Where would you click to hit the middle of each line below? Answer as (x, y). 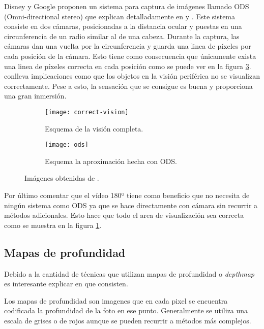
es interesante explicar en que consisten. (66, 284)
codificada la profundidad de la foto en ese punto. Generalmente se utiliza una (126, 310)
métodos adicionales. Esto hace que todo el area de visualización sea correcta (124, 215)
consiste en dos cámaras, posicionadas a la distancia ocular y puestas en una (123, 26)
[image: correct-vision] (87, 112)
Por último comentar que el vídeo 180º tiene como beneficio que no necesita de (127, 195)
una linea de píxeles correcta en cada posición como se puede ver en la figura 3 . (128, 66)
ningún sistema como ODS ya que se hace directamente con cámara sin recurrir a (131, 205)
